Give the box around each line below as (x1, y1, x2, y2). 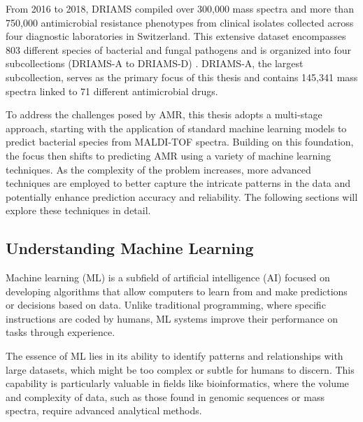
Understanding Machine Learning (6, 237, 254, 259)
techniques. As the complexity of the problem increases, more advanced (6, 162, 311, 176)
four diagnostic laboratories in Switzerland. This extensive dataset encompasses (6, 29, 346, 43)
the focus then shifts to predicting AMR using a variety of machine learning (6, 148, 331, 162)
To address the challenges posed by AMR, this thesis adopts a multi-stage (6, 107, 322, 122)
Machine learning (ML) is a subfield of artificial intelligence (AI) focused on (6, 270, 330, 285)
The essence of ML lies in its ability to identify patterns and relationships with (6, 349, 343, 363)
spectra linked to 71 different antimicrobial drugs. (6, 83, 218, 98)
